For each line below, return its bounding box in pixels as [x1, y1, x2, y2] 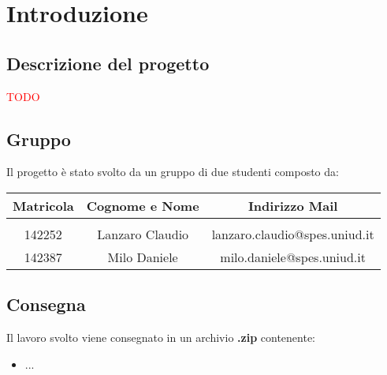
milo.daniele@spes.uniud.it [220, 247, 366, 266]
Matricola [13, 196, 74, 215]
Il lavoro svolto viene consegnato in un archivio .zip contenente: [6, 329, 315, 346]
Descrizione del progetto [6, 51, 210, 75]
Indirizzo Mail [247, 196, 338, 215]
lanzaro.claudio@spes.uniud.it [211, 224, 374, 243]
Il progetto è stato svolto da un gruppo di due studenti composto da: [6, 163, 339, 180]
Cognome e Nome [86, 196, 199, 215]
